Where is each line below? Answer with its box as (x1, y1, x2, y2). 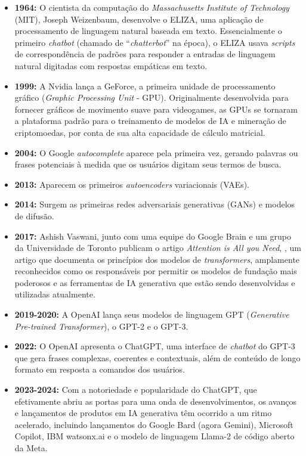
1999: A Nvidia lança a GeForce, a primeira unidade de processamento (14, 79, 276, 92)
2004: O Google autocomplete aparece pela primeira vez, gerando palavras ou (14, 146, 298, 159)
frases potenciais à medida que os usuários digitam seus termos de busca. (14, 158, 282, 170)
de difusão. (14, 209, 54, 222)
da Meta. (14, 442, 48, 454)
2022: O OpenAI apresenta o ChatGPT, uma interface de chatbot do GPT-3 (14, 340, 295, 352)
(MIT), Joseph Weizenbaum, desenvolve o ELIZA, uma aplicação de (14, 13, 264, 25)
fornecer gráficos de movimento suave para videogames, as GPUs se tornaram (14, 103, 298, 115)
